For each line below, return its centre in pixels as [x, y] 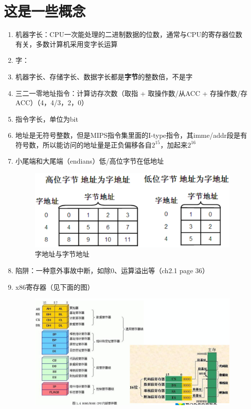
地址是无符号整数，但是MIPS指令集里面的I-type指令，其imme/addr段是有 [131, 135]
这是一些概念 [45, 11]
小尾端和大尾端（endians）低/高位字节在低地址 [90, 161]
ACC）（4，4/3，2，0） [52, 102]
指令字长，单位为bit [47, 119]
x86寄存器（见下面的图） [55, 287]
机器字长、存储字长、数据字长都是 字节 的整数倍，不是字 [104, 76]
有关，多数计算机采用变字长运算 [66, 44]
